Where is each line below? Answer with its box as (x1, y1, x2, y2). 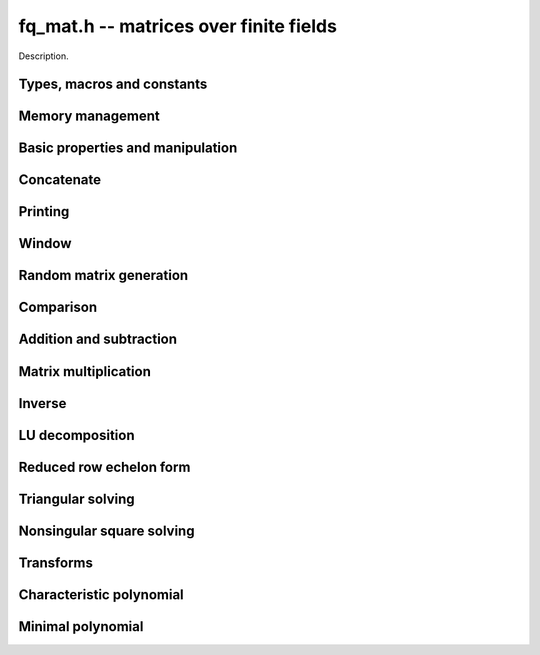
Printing (18, 203, 70, 220)
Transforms (18, 554, 94, 571)
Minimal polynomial (18, 618, 144, 635)
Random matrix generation (18, 267, 189, 284)
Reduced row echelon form (18, 458, 191, 475)
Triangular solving (18, 490, 135, 507)
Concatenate (18, 171, 102, 189)
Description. (18, 50, 69, 62)
